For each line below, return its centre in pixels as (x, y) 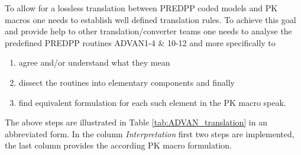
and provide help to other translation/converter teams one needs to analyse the (148, 31)
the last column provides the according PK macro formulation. (118, 145)
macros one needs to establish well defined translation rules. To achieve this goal (150, 19)
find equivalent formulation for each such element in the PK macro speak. (152, 102)
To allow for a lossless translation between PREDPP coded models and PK (141, 8)
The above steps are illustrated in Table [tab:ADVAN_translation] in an (136, 122)
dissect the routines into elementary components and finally (127, 82)
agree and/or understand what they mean (94, 62)
